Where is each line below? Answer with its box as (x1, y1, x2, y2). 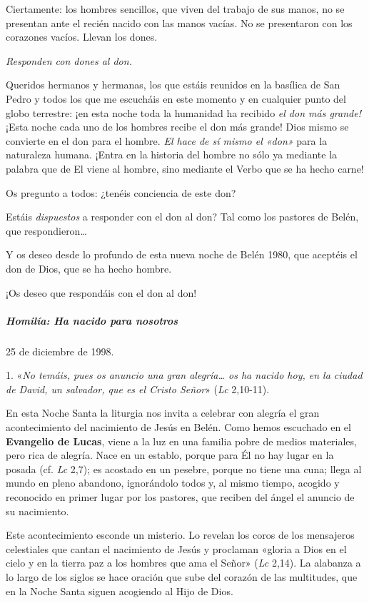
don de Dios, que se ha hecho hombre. (6, 260, 172, 275)
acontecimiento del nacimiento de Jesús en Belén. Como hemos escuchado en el (6, 420, 351, 435)
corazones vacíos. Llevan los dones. (6, 29, 158, 44)
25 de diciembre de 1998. (6, 343, 114, 358)
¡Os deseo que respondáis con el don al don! (6, 285, 197, 300)
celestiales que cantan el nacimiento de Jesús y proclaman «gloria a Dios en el (6, 541, 347, 556)
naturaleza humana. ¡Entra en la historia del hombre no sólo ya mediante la (6, 147, 338, 162)
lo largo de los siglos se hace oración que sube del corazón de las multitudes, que (6, 569, 358, 584)
